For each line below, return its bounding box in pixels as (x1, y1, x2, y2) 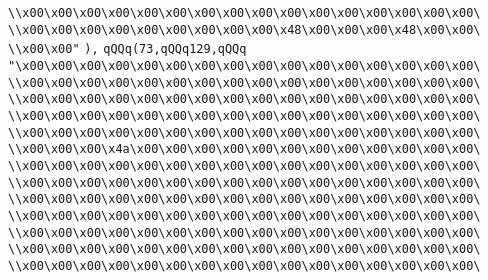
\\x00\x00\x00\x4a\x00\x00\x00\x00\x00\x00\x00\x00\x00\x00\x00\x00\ (8, 142, 481, 157)
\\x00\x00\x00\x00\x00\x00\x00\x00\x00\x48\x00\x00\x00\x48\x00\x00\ (8, 22, 481, 37)
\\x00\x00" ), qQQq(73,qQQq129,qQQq (8, 42, 247, 57)
